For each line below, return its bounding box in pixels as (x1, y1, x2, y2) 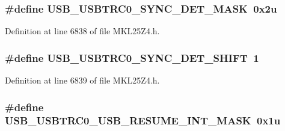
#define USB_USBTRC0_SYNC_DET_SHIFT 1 (5, 50, 259, 65)
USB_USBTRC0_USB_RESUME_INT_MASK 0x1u (5, 113, 281, 128)
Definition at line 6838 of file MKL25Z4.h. (5, 25, 160, 37)
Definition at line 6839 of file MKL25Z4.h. (5, 74, 160, 87)
